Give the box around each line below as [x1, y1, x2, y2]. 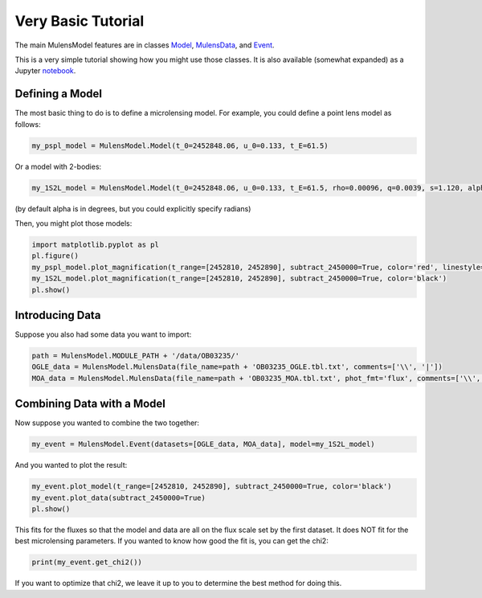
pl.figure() [31, 252, 80, 260]
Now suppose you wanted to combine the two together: [14, 418, 200, 428]
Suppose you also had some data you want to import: [14, 330, 192, 339]
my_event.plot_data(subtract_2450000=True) [31, 493, 206, 502]
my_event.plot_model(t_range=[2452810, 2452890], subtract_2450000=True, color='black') [31, 482, 393, 491]
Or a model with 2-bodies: [14, 162, 102, 171]
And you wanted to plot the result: [14, 461, 128, 470]
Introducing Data [14, 308, 101, 322]
